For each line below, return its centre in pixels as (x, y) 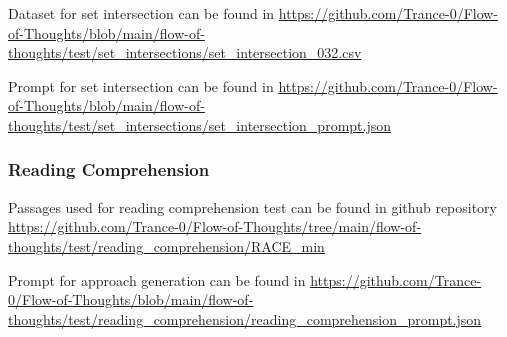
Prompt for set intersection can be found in (141, 85)
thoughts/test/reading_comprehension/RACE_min (166, 245)
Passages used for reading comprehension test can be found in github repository (253, 206)
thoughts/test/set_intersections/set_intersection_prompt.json (200, 124)
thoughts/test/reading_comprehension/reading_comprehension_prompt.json (245, 318)
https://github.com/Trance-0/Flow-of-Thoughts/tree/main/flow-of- (215, 226)
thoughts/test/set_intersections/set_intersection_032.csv (185, 52)
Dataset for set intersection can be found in (141, 13)
